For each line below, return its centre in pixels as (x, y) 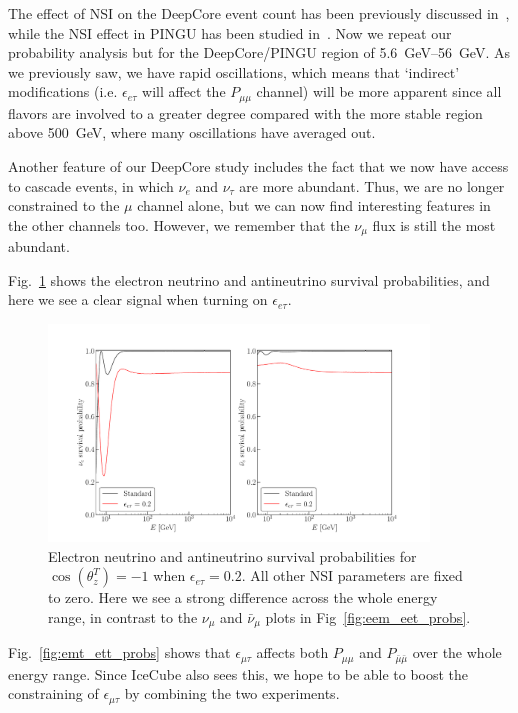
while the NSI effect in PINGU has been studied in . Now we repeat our (230, 32)
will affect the (184, 91)
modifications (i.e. (63, 91)
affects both (292, 652)
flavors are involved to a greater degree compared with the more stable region (245, 112)
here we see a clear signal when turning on (138, 299)
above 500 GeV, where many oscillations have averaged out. (192, 132)
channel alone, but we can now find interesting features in (314, 205)
